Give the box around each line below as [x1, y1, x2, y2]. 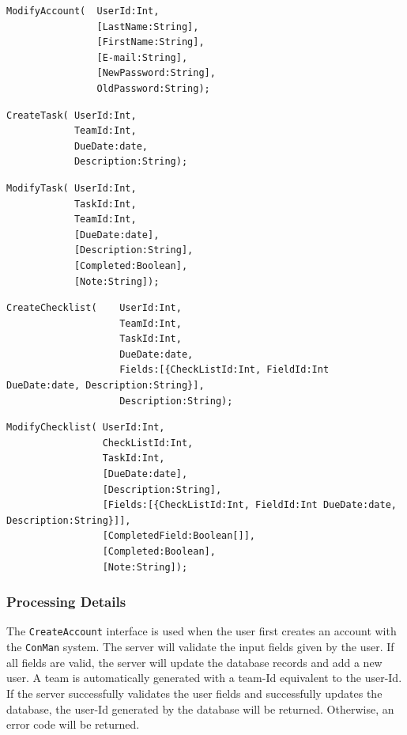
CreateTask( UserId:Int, [6, 109, 137, 121]
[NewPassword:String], [96, 67, 216, 79]
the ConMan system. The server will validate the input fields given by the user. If [6, 638, 394, 655]
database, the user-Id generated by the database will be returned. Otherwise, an [6, 700, 394, 717]
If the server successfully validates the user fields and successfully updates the [6, 684, 383, 701]
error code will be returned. [6, 716, 140, 733]
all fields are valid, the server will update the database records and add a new [6, 654, 383, 670]
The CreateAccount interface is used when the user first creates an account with [6, 623, 397, 639]
